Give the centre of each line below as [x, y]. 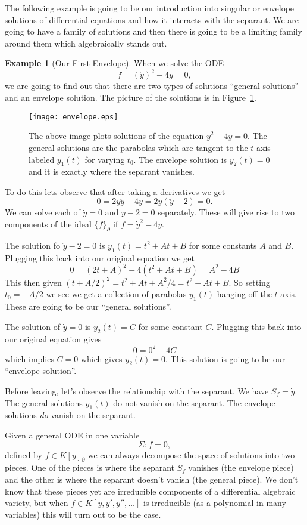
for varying [105, 159]
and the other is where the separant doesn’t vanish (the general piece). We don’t [152, 479]
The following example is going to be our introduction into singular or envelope [150, 8]
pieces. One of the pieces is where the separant [90, 467]
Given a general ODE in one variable [72, 435]
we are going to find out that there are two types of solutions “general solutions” [152, 86]
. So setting [249, 282]
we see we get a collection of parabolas [116, 294]
